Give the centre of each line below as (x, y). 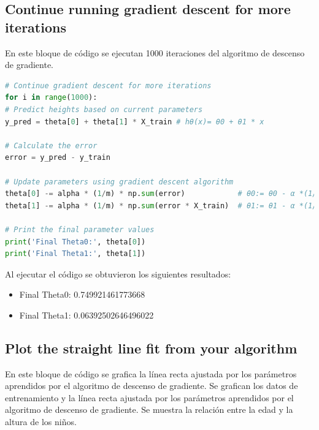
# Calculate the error (51, 145)
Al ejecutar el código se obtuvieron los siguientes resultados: (118, 273)
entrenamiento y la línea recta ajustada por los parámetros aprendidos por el (149, 397)
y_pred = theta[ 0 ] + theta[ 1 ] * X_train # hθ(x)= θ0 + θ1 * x (135, 122)
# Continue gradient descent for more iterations (108, 85)
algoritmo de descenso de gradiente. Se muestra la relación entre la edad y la (149, 409)
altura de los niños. (41, 422)
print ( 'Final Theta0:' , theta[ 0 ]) (75, 242)
